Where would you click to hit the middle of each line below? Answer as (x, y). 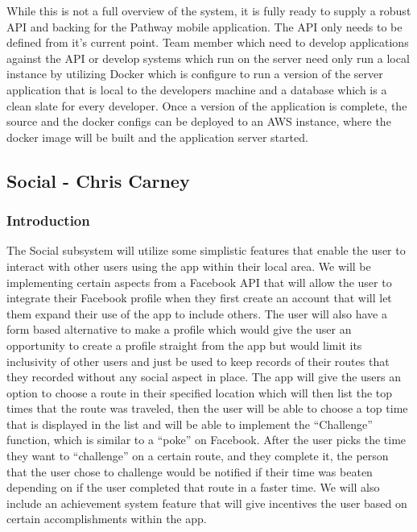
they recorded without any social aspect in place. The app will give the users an (204, 377)
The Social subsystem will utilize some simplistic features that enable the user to (206, 250)
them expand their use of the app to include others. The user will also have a (197, 313)
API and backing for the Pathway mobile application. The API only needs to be (204, 26)
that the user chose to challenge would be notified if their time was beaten (190, 471)
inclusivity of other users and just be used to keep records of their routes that (198, 361)
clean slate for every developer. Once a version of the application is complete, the (207, 105)
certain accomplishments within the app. (107, 519)
